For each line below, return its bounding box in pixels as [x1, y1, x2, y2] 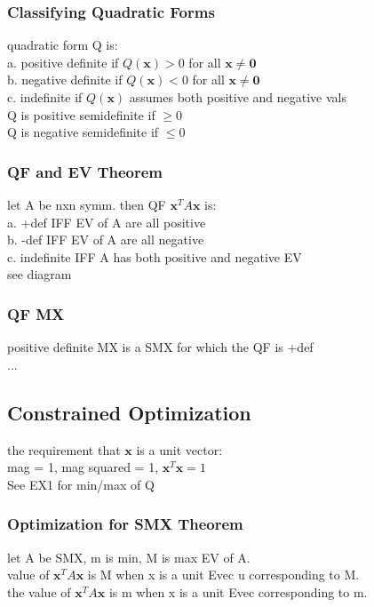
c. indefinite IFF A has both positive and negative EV [7, 247, 302, 266]
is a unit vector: [136, 440, 223, 459]
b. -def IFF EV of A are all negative [7, 230, 204, 249]
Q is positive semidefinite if [7, 105, 155, 124]
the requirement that [7, 440, 121, 459]
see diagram [7, 265, 72, 284]
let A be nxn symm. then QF [7, 196, 166, 213]
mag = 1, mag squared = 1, [7, 458, 159, 476]
